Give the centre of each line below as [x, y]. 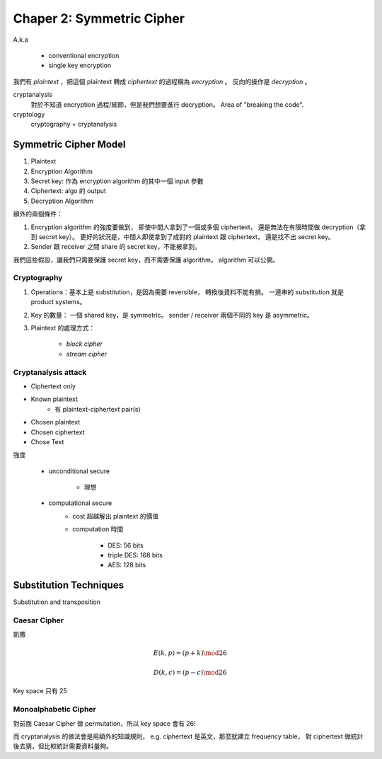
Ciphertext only [53, 386]
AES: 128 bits [127, 565]
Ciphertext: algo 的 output [68, 191]
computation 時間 [98, 529]
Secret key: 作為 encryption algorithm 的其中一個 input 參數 [117, 181]
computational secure [80, 503]
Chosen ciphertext [58, 432]
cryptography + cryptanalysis [74, 124]
